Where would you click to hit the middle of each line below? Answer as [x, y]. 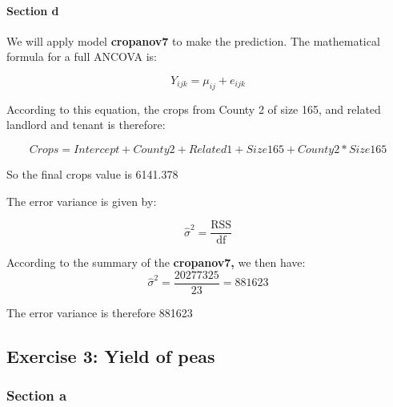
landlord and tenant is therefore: [86, 125]
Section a [37, 395]
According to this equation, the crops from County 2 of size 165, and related [194, 109]
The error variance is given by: [82, 201]
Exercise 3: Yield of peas [111, 355]
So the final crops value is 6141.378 [92, 173]
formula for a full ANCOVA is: [82, 56]
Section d [33, 10]
